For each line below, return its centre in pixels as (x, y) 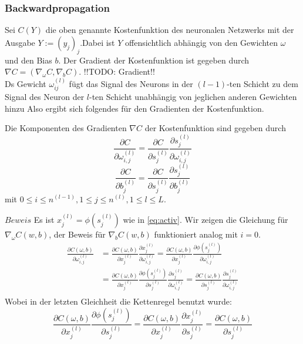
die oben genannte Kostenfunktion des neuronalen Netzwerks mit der (170, 30)
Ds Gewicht (26, 83)
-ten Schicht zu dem (262, 83)
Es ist (44, 220)
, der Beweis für (77, 234)
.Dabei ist (97, 42)
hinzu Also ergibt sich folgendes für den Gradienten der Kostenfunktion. (134, 108)
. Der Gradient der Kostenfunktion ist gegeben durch (154, 60)
